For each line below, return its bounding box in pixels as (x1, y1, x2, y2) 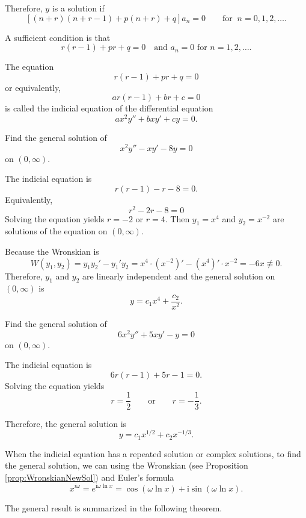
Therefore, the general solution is (5, 417, 127, 429)
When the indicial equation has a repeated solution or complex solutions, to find (5, 447, 301, 460)
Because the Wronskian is (5, 245, 99, 257)
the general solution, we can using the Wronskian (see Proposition (5, 459, 248, 472)
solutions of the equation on (5, 225, 108, 237)
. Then (165, 212, 190, 225)
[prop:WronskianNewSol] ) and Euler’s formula (5, 470, 174, 483)
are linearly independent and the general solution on (82, 269, 275, 282)
